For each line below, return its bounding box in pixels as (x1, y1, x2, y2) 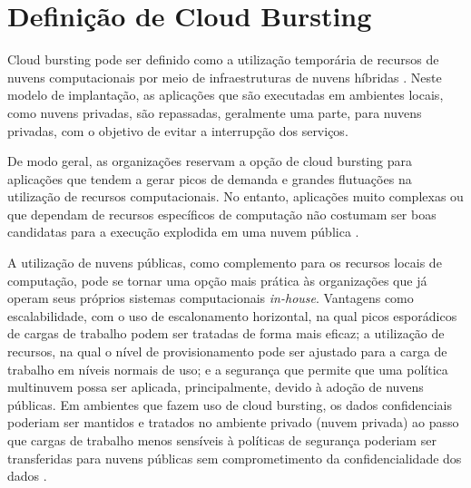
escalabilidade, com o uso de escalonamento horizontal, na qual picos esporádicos (7, 306, 457, 325)
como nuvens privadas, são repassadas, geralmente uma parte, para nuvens (7, 102, 422, 122)
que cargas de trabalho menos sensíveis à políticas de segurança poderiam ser (7, 431, 437, 449)
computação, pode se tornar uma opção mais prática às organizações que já (7, 270, 427, 289)
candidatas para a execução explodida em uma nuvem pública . (7, 222, 359, 241)
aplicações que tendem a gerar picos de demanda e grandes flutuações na (7, 169, 412, 188)
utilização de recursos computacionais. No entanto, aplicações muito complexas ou (7, 187, 464, 206)
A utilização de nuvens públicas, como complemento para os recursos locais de (7, 253, 442, 272)
